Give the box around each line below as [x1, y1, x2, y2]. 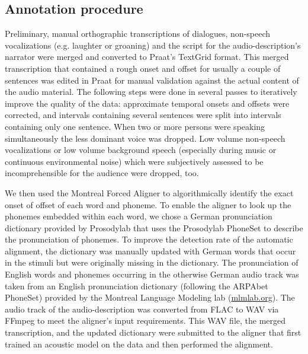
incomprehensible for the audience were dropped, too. [5, 167, 199, 179]
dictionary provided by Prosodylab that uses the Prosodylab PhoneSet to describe [5, 221, 303, 234]
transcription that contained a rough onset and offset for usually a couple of [5, 62, 281, 74]
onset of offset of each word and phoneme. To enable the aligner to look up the [5, 198, 291, 211]
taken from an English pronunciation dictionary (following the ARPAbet [5, 279, 268, 292]
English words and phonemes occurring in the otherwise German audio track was [5, 268, 299, 280]
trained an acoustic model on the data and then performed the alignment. [5, 337, 273, 350]
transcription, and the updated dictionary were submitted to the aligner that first [5, 326, 301, 339]
